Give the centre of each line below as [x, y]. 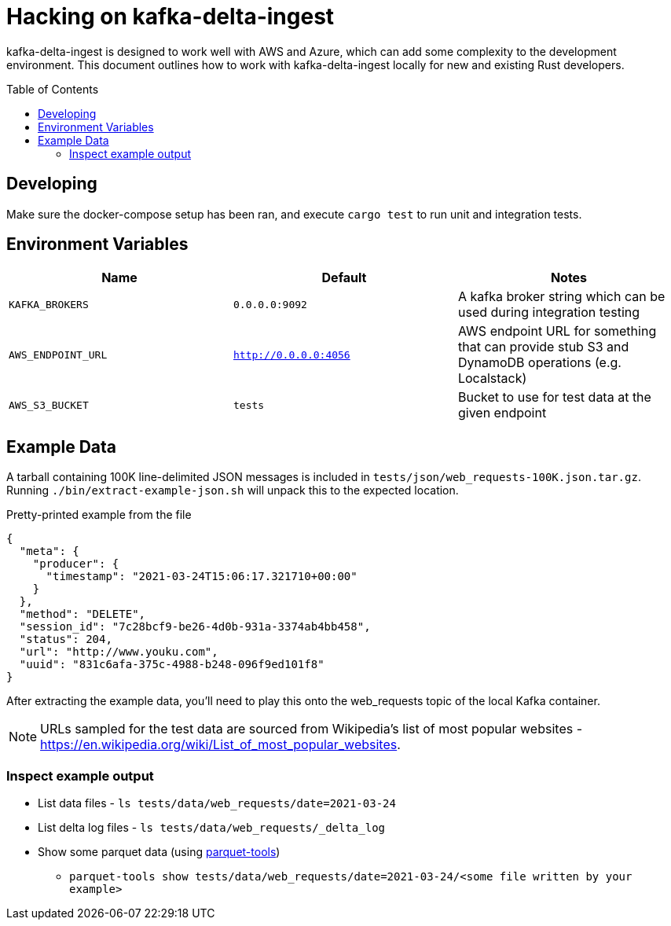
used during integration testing [549, 312]
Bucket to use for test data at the [554, 397]
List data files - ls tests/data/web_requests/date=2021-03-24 [217, 803]
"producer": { [76, 564]
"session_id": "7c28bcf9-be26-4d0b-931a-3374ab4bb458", [195, 627]
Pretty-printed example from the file [99, 515]
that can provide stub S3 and [543, 347]
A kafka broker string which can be [561, 297]
